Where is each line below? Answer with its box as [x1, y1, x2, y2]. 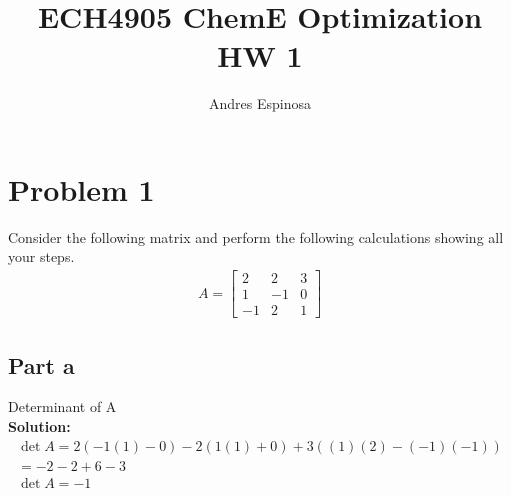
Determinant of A [8, 396, 117, 417]
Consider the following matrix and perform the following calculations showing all [8, 226, 504, 247]
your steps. [8, 246, 75, 267]
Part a [8, 349, 75, 380]
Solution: [8, 415, 71, 436]
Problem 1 [8, 168, 155, 209]
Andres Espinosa [209, 93, 311, 114]
